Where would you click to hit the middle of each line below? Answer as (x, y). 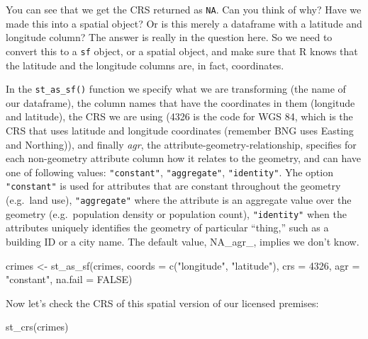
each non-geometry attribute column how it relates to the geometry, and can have (184, 158)
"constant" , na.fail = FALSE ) (69, 279)
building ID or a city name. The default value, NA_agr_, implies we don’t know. (183, 241)
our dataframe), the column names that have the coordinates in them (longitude (180, 102)
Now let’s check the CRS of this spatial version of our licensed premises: (162, 303)
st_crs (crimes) (37, 327)
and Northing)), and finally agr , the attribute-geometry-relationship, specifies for (181, 144)
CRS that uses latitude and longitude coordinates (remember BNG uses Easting (180, 130)
